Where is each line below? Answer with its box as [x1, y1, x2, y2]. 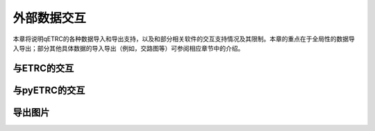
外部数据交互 [12, 10, 87, 26]
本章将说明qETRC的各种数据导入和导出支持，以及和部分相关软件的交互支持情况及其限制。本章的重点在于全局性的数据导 [12, 35, 356, 43]
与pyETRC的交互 [12, 84, 85, 96]
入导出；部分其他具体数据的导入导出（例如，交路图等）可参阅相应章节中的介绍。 [12, 44, 244, 52]
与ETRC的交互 [12, 62, 74, 74]
